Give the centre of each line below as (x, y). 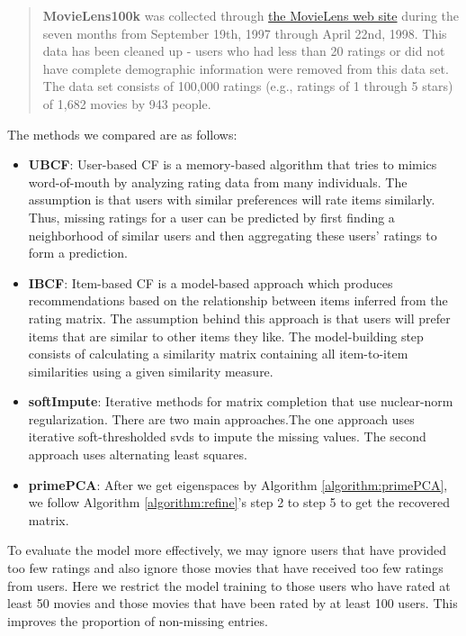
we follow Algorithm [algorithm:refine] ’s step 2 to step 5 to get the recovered (239, 502)
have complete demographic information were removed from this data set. (246, 68)
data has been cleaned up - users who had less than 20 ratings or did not (244, 51)
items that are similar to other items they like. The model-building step (226, 336)
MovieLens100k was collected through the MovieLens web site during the (251, 15)
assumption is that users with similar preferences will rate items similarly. (232, 200)
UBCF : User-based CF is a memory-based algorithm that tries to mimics (233, 164)
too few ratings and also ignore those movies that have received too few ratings (225, 568)
